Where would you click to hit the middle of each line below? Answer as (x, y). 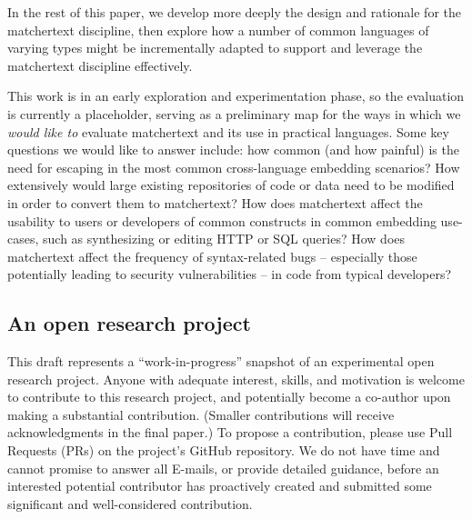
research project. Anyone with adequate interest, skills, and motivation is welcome (236, 379)
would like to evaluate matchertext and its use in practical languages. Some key (228, 131)
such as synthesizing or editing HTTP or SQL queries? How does (224, 239)
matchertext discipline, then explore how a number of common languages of (218, 30)
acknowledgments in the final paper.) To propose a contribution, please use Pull (230, 432)
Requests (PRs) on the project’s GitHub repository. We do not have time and (224, 450)
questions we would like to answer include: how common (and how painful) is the (233, 150)
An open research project (129, 323)
